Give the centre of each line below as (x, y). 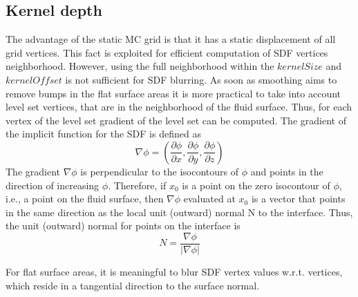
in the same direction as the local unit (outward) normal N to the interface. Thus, (179, 212)
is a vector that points (298, 199)
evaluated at (209, 199)
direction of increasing (53, 185)
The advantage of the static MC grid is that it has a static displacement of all (171, 39)
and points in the (287, 171)
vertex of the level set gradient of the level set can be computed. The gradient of (176, 120)
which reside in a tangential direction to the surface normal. (133, 285)
